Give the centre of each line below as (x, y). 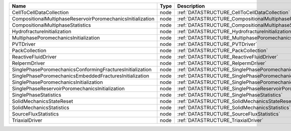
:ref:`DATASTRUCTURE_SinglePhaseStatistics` (230, 95)
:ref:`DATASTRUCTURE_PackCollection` (223, 51)
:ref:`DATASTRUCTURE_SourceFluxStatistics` (229, 114)
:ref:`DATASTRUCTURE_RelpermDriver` (222, 63)
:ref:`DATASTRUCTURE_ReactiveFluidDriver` (228, 57)
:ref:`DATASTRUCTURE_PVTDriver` (217, 44)
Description (191, 6)
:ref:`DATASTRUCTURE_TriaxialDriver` (220, 120)
